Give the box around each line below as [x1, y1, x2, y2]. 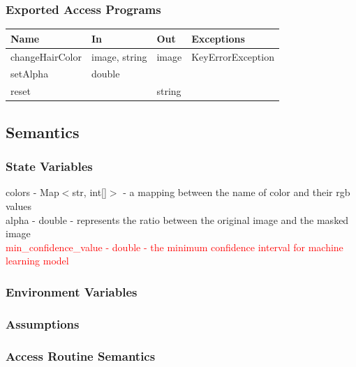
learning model [6, 253, 69, 268]
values [6, 198, 32, 213]
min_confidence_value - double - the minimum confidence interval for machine [6, 239, 343, 254]
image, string [91, 49, 147, 63]
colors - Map [6, 185, 59, 200]
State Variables [6, 158, 93, 175]
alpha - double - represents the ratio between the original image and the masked [6, 212, 349, 227]
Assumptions [6, 315, 80, 332]
